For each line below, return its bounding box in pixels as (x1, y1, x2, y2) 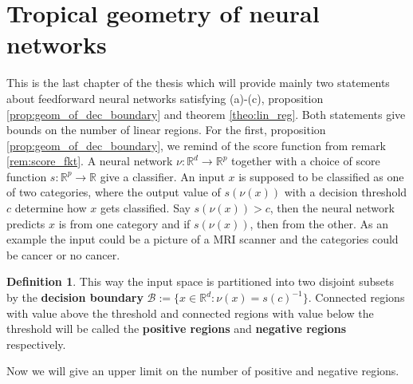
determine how (14, 200, 87, 216)
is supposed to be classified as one (238, 168, 404, 184)
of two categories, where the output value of (6, 184, 221, 200)
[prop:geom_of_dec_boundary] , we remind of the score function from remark (6, 137, 387, 153)
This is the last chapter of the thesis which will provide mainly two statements (6, 74, 390, 91)
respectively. (6, 335, 66, 352)
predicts (6, 215, 45, 232)
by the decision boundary (6, 289, 144, 306)
